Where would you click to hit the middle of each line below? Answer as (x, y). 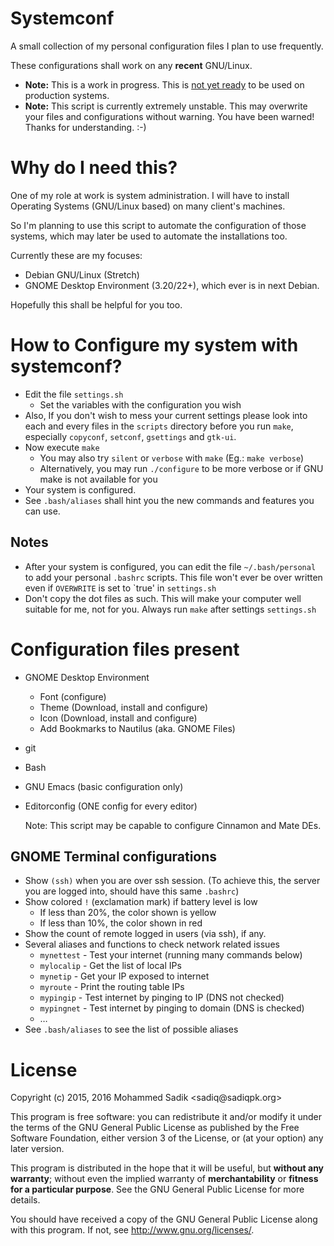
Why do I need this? (94, 168)
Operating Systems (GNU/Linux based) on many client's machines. (148, 206)
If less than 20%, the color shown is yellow (128, 913)
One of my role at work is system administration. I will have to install (150, 195)
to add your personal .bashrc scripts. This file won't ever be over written (173, 577)
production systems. (67, 95)
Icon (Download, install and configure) (118, 718)
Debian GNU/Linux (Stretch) (82, 274)
